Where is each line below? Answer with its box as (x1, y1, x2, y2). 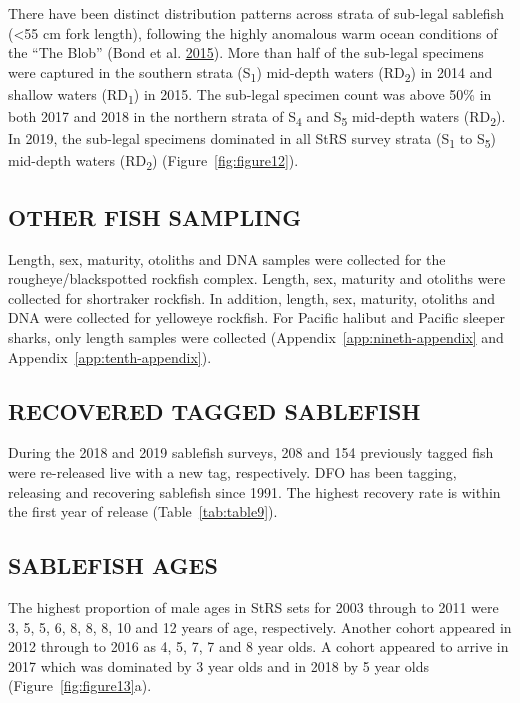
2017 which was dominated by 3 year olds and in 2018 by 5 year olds (8, 655, 430, 676)
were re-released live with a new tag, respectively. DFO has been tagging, (8, 461, 457, 482)
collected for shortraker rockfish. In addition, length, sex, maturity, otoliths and (8, 287, 496, 308)
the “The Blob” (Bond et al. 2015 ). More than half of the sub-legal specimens (8, 42, 484, 63)
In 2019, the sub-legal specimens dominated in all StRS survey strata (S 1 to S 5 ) (8, 128, 496, 151)
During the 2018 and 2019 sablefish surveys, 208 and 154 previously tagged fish (8, 442, 494, 463)
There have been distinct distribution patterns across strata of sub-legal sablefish (8, 3, 504, 23)
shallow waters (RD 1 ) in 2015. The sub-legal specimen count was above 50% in (8, 83, 492, 107)
